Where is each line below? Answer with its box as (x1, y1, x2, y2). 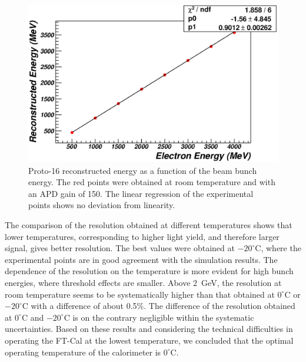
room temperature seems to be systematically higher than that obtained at (5, 288, 275, 300)
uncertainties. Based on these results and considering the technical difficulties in (5, 322, 293, 335)
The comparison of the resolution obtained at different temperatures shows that (5, 219, 292, 231)
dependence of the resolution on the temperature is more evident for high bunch (5, 265, 294, 277)
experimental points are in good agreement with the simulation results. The (5, 253, 278, 265)
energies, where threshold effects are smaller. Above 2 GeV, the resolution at (5, 277, 282, 288)
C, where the (255, 242, 301, 254)
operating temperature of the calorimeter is (5, 345, 161, 358)
